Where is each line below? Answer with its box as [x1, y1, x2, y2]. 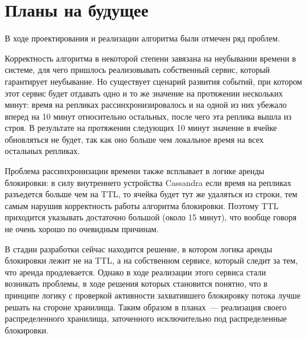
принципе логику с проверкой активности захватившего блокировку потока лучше [5, 289, 300, 301]
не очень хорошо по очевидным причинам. [5, 223, 159, 235]
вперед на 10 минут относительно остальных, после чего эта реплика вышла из [5, 110, 292, 122]
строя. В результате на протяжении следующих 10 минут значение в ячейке [5, 121, 277, 134]
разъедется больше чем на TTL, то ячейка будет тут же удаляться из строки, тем [5, 188, 298, 200]
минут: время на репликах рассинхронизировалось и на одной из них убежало [5, 98, 287, 111]
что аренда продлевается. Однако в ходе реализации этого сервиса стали [5, 265, 266, 278]
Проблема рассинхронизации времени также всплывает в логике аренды [5, 165, 264, 177]
